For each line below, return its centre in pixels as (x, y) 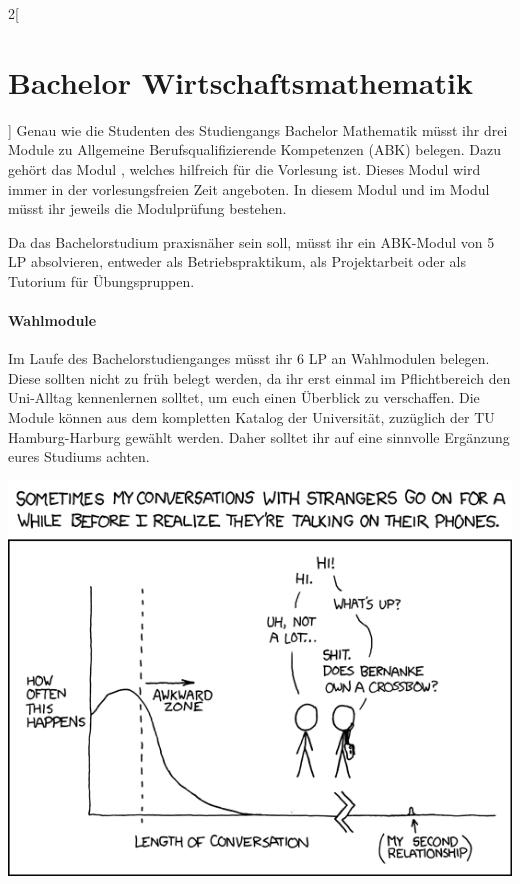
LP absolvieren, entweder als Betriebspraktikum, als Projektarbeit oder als (237, 261)
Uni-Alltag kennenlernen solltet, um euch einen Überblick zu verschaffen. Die (244, 397)
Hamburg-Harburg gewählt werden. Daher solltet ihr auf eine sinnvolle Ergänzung (259, 436)
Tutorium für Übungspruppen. (101, 280)
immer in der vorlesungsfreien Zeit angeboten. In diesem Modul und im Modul (249, 188)
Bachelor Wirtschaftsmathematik (240, 81)
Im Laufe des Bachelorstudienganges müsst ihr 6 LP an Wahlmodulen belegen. (249, 358)
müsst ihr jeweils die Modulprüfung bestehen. (147, 208)
